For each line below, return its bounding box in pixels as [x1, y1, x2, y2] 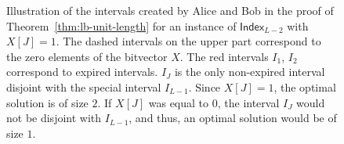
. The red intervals [179, 48, 269, 64]
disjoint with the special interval [6, 78, 161, 95]
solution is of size [6, 94, 89, 110]
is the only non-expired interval [174, 63, 325, 80]
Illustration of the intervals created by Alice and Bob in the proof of [6, 2, 334, 18]
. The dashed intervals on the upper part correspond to [56, 33, 321, 49]
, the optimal [273, 78, 336, 95]
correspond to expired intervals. [6, 63, 158, 80]
